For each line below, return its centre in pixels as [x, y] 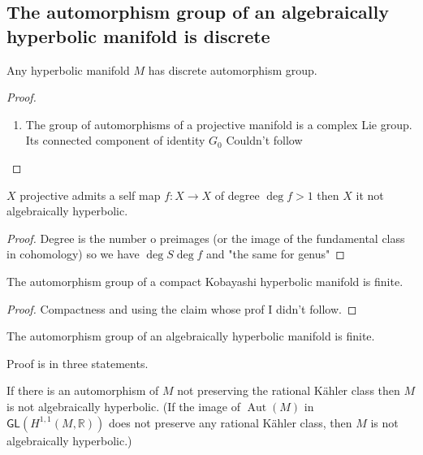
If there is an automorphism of [83, 390]
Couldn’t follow [264, 140]
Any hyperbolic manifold [68, 69]
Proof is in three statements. [78, 363]
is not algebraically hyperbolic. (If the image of [123, 406]
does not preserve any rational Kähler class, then [230, 422]
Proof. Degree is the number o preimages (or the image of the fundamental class [206, 238]
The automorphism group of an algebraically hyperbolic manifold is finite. [191, 336]
